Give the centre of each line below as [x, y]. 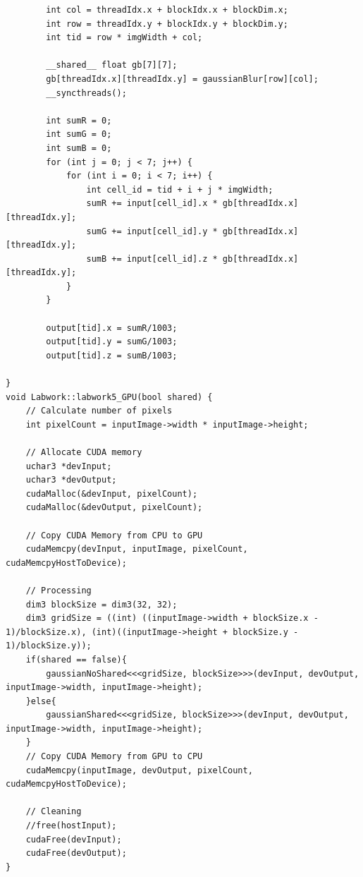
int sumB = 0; [79, 148]
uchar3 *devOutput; [71, 480]
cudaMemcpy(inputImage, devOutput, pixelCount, [139, 770]
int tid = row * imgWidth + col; [124, 38]
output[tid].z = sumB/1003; [112, 355]
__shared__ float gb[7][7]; [112, 65]
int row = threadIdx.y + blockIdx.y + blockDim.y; [167, 24]
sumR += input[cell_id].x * [152, 204]
